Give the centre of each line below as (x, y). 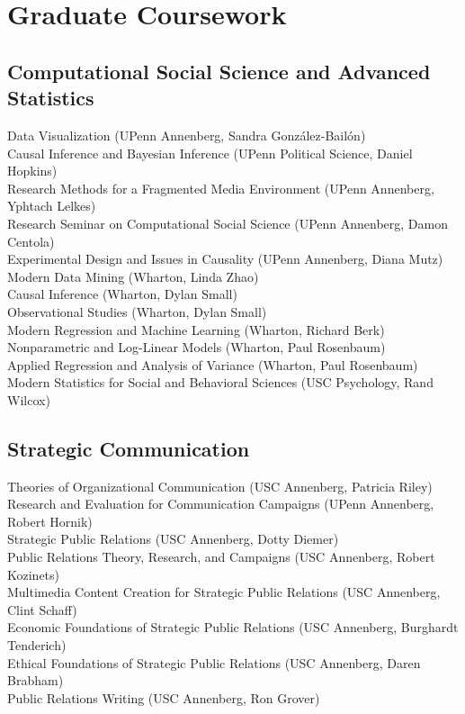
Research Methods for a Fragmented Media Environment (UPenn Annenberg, (221, 188)
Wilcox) (29, 399)
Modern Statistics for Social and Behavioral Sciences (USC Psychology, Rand (220, 382)
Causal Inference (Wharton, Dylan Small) (122, 294)
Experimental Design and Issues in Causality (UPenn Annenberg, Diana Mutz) (225, 259)
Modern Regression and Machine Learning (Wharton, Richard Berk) (196, 329)
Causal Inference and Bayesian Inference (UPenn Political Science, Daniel (210, 153)
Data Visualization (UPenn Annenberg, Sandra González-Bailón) (187, 135)
